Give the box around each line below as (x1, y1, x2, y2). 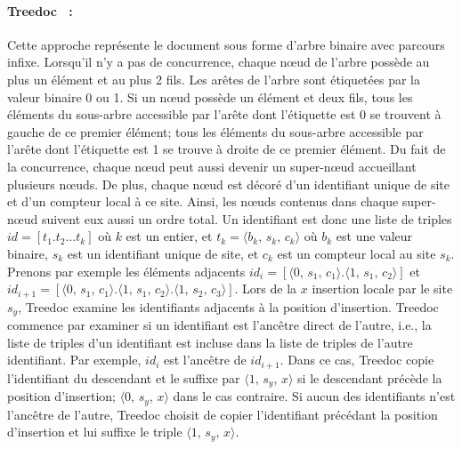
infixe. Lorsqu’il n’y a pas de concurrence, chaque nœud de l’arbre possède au (7, 52, 430, 71)
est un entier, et (126, 227, 213, 245)
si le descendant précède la (297, 368, 442, 387)
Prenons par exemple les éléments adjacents (7, 261, 246, 280)
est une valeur (336, 227, 413, 245)
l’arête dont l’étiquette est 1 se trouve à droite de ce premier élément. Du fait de (7, 140, 446, 158)
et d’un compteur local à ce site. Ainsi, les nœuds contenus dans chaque (7, 192, 399, 211)
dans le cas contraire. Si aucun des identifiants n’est (173, 387, 456, 405)
